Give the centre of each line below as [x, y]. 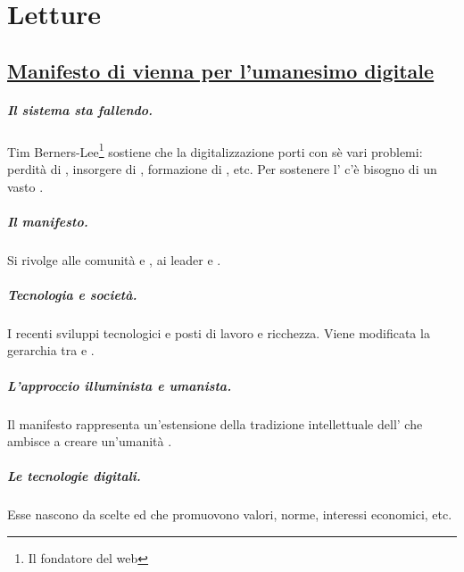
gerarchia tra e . [51, 350]
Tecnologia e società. [72, 294]
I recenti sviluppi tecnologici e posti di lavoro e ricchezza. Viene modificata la [219, 332]
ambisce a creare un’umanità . [90, 441]
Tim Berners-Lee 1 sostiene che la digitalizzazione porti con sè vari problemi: [215, 150]
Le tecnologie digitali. [74, 476]
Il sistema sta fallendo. [80, 109]
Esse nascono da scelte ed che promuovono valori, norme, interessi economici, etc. [230, 514]
